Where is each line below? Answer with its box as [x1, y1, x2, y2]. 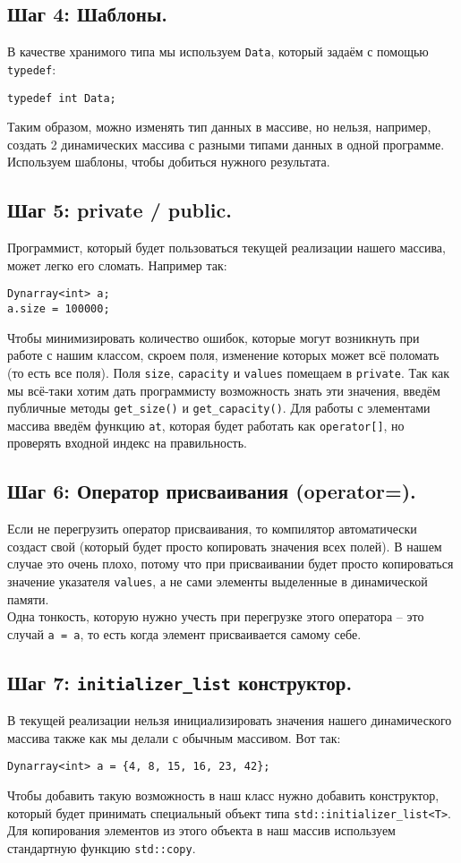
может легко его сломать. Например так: [7, 255, 227, 274]
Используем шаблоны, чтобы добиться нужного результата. [7, 152, 330, 171]
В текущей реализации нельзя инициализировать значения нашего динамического [7, 711, 452, 730]
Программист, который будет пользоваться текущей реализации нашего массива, [7, 238, 446, 257]
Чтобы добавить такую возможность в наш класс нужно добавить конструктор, [7, 786, 440, 805]
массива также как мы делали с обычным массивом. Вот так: [7, 728, 341, 747]
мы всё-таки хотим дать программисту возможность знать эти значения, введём [7, 380, 440, 399]
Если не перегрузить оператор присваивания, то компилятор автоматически [7, 519, 417, 538]
